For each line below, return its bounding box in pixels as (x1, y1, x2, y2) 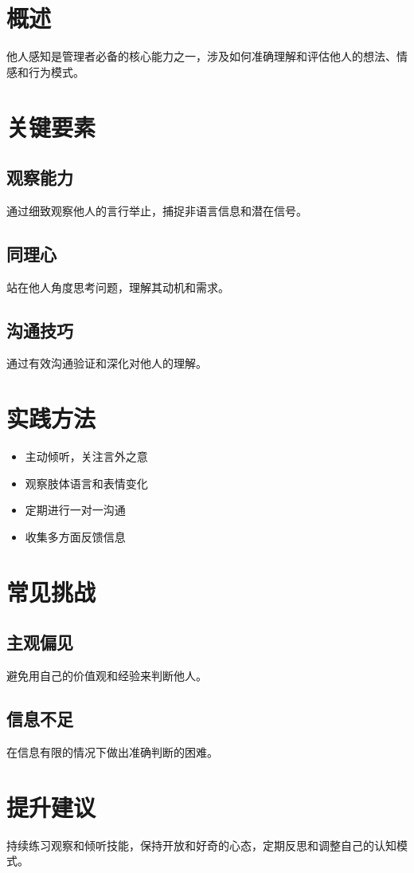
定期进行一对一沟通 (25, 501, 126, 518)
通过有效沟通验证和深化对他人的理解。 (6, 355, 207, 372)
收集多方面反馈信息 (25, 528, 126, 545)
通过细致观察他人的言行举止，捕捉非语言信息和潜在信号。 (6, 202, 307, 218)
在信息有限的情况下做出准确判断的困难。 (6, 743, 218, 760)
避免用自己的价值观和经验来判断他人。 (6, 667, 207, 684)
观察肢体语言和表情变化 (25, 474, 148, 491)
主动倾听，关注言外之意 (25, 448, 148, 465)
